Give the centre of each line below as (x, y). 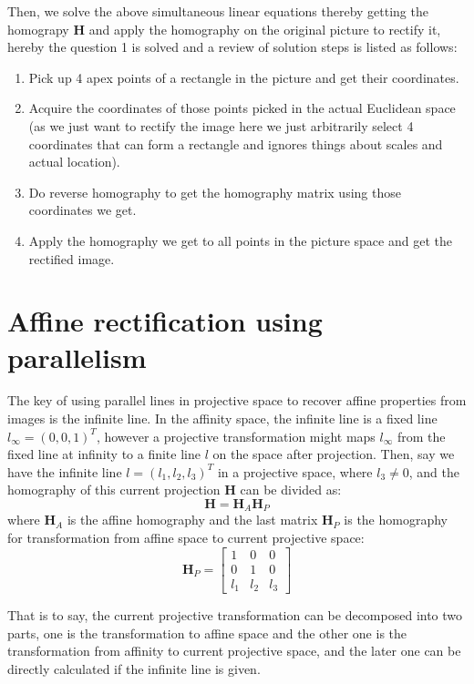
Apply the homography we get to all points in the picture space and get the (240, 240)
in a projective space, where (295, 471)
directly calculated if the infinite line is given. (134, 668)
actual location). (74, 162)
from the (421, 436)
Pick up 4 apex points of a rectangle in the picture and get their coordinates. (244, 77)
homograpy (38, 29)
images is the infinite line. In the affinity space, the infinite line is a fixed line (222, 419)
